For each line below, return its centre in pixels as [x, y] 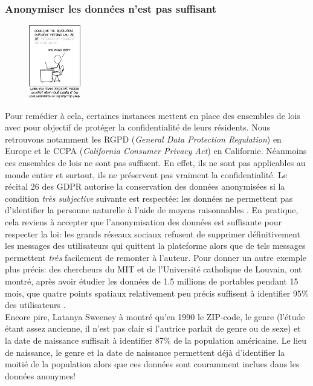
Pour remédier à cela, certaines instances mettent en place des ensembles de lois [153, 115]
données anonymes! [40, 375]
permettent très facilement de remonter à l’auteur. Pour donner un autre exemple [156, 257]
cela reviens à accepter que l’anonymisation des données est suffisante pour [143, 221]
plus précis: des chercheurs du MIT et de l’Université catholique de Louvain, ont [153, 269]
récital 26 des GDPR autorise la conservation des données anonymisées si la [145, 186]
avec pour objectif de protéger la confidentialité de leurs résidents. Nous [138, 127]
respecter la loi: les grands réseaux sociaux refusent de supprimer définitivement [153, 233]
